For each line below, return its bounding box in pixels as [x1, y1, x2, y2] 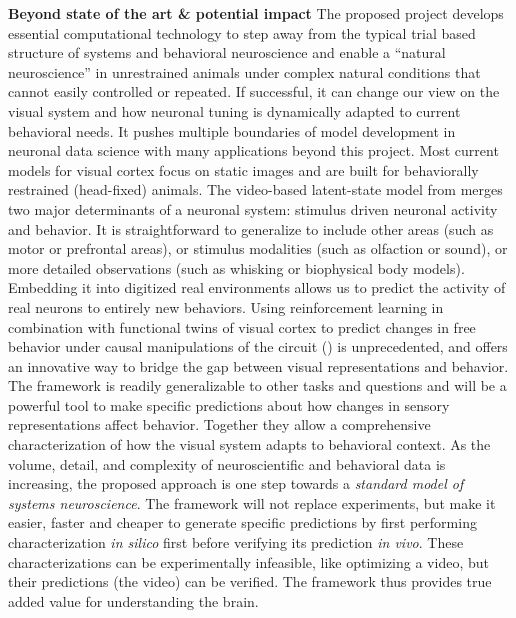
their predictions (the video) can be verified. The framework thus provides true [8, 571, 492, 592]
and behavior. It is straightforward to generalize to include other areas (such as [8, 218, 494, 239]
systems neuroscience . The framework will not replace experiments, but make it [8, 492, 496, 513]
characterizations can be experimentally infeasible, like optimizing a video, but [8, 551, 489, 572]
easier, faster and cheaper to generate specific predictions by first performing [8, 512, 477, 533]
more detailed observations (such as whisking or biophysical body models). [8, 257, 465, 278]
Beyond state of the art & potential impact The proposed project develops [8, 3, 504, 23]
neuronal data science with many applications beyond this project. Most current [8, 140, 499, 161]
